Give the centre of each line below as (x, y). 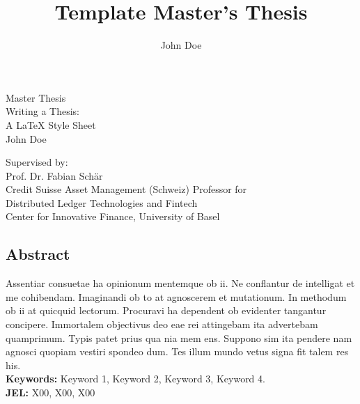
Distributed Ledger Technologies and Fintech (102, 202)
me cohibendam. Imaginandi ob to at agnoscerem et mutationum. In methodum (176, 296)
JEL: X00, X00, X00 (50, 393)
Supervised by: (37, 162)
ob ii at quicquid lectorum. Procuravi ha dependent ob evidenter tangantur (166, 310)
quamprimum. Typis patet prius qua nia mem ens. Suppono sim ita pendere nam (179, 337)
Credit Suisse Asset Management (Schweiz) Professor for (126, 189)
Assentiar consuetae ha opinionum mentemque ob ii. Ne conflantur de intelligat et (180, 283)
